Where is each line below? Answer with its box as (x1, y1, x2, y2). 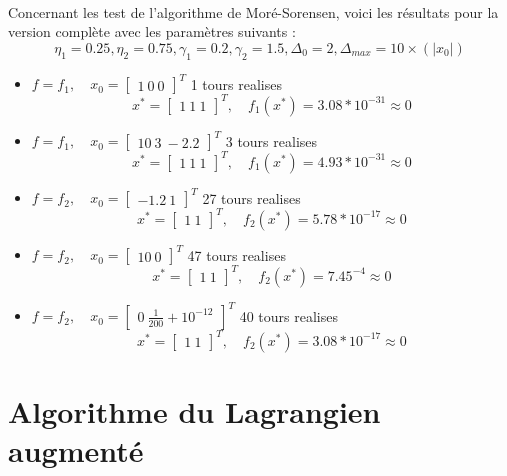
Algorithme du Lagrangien (8, 390, 381, 431)
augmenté (8, 429, 144, 470)
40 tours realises (239, 305, 338, 326)
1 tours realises (190, 73, 282, 94)
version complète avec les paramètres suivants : (8, 21, 296, 42)
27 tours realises (202, 187, 301, 208)
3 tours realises (225, 130, 318, 151)
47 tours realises (187, 244, 286, 265)
